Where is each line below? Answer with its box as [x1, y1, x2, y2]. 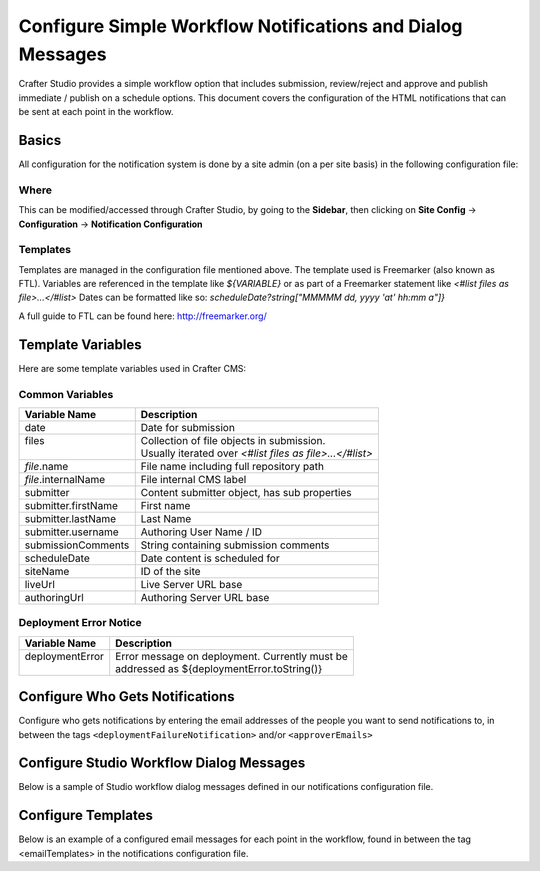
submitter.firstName [24, 498, 119, 512]
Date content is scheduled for [140, 551, 280, 565]
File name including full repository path [140, 459, 325, 473]
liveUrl [24, 577, 55, 591]
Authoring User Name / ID [140, 525, 263, 539]
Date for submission [140, 420, 235, 434]
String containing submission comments [140, 538, 330, 552]
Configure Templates [18, 807, 154, 824]
